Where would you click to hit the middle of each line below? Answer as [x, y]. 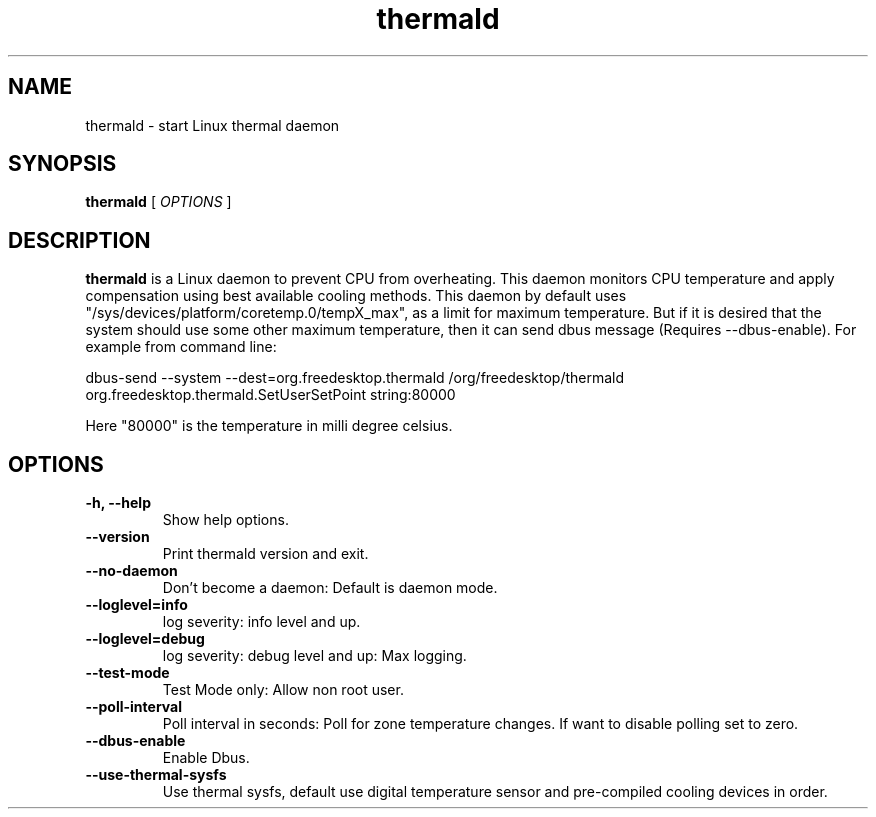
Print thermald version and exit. [265, 554]
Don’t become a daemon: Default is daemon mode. [330, 588]
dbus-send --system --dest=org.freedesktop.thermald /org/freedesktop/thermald [355, 378]
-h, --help [118, 503]
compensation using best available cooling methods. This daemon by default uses [356, 296]
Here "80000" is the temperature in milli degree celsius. [269, 426]
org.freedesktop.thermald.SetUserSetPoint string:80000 [270, 395]
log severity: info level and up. [261, 622]
